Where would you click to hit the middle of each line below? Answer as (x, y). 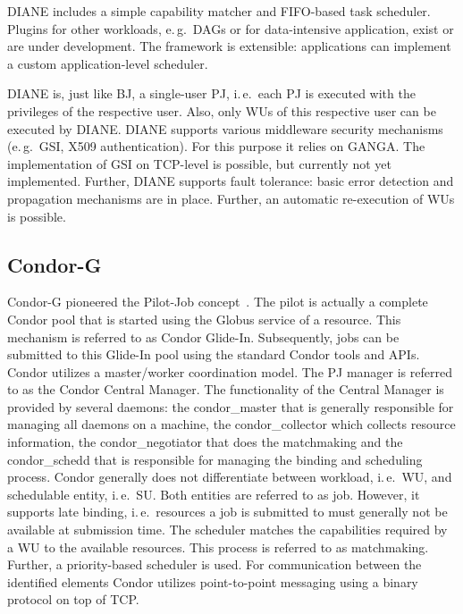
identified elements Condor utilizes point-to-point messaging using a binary (213, 581)
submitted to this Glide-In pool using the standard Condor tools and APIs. (214, 354)
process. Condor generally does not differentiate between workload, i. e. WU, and (230, 477)
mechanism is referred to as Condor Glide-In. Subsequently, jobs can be (203, 336)
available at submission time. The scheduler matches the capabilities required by (227, 530)
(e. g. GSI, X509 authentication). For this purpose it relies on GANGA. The (216, 146)
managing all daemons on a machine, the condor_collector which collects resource (231, 424)
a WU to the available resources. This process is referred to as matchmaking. (218, 547)
